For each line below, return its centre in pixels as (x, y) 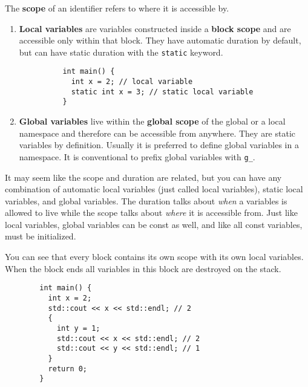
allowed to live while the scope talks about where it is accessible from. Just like (151, 213)
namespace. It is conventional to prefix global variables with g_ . (137, 156)
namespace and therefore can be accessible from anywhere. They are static (157, 133)
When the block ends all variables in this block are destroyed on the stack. (143, 268)
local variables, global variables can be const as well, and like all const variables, (154, 224)
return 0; (68, 369)
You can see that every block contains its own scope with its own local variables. (154, 257)
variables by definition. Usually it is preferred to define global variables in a (159, 145)
